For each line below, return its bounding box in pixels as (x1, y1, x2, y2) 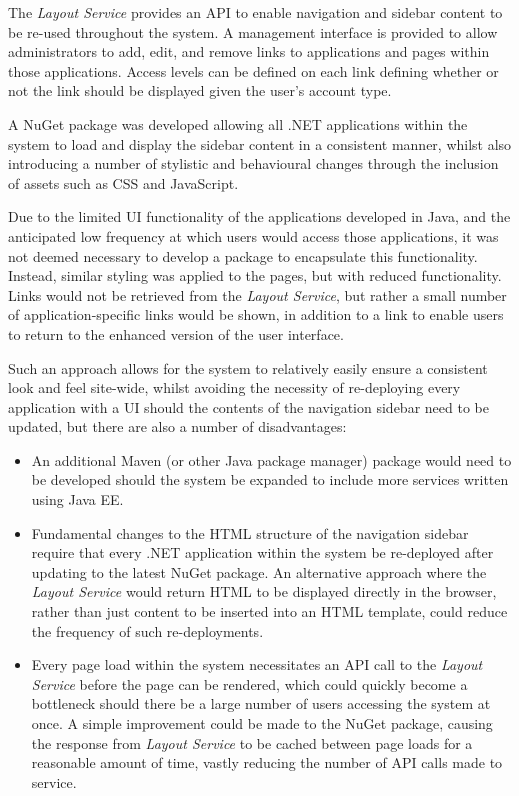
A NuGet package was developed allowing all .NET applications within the (8, 113, 468, 134)
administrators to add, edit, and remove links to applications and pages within (8, 41, 490, 62)
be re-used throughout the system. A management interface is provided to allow (8, 21, 498, 42)
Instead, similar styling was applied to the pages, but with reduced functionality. (8, 265, 502, 286)
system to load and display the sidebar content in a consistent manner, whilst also (8, 133, 512, 154)
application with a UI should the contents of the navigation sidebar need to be (8, 396, 489, 417)
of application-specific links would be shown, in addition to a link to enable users (8, 304, 504, 325)
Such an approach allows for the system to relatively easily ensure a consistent (8, 357, 488, 378)
